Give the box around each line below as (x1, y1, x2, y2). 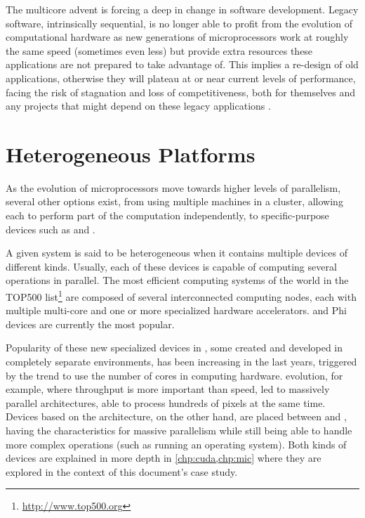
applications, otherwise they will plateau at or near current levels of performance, (6, 70, 356, 85)
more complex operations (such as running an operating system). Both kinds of (6, 436, 347, 451)
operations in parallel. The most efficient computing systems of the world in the (6, 273, 349, 287)
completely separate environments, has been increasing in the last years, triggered (6, 354, 357, 369)
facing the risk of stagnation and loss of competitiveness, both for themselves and (6, 84, 356, 99)
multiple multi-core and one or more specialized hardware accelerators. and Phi (6, 303, 347, 318)
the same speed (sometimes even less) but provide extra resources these (6, 43, 313, 58)
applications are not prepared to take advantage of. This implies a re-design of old (6, 57, 359, 72)
